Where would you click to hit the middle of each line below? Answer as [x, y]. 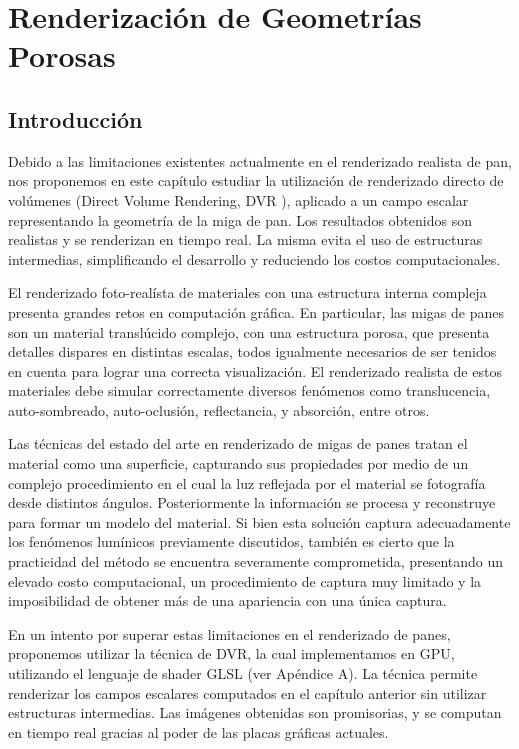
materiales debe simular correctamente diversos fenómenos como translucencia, [249, 390]
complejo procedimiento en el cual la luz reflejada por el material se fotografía [247, 482]
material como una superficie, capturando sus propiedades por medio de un [238, 463]
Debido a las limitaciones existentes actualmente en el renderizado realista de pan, [260, 160]
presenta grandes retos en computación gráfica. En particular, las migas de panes [256, 311]
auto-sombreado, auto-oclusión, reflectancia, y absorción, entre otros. [219, 409]
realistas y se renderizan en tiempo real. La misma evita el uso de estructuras [245, 239]
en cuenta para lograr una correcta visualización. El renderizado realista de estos [255, 370]
